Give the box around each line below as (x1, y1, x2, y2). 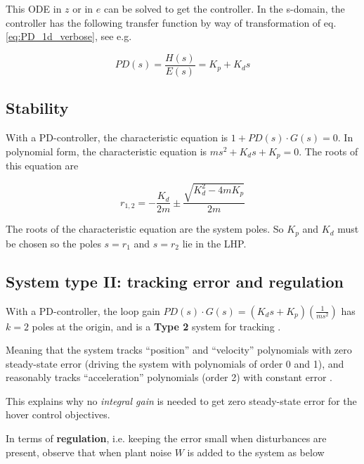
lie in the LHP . (182, 236, 247, 250)
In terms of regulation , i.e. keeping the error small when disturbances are (6, 431, 327, 446)
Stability (6, 97, 69, 119)
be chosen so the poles (6, 236, 101, 250)
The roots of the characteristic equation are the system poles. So (6, 221, 284, 236)
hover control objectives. (6, 407, 110, 422)
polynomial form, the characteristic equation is (6, 143, 207, 158)
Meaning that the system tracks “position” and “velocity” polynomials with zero (6, 342, 352, 357)
